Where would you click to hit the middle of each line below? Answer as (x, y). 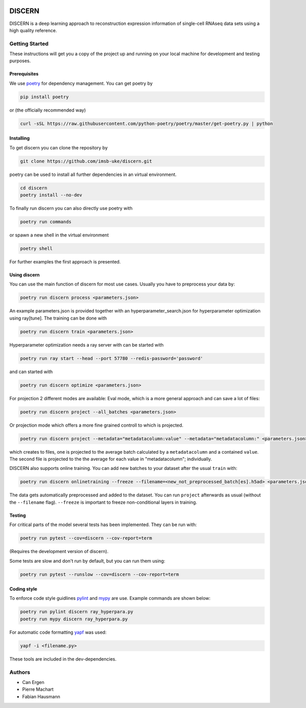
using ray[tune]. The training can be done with (58, 318)
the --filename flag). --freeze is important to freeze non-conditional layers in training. (103, 502)
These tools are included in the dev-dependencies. (63, 659)
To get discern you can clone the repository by (59, 147)
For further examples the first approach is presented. (65, 262)
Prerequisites (24, 74)
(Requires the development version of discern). (59, 552)
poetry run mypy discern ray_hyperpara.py (74, 619)
